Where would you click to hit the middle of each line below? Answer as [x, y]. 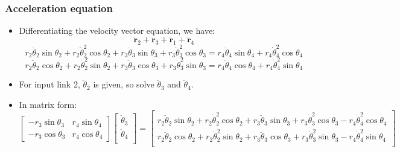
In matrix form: [48, 104]
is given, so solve [124, 84]
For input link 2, [49, 84]
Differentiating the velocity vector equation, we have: [117, 30]
